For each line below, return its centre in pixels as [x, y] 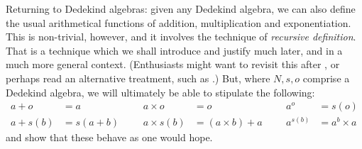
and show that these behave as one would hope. [109, 137]
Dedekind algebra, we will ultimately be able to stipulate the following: [160, 92]
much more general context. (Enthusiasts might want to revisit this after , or [173, 64]
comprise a [326, 78]
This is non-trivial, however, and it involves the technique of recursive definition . [181, 37]
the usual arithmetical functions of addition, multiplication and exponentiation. [179, 22]
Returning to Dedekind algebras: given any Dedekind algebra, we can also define [181, 9]
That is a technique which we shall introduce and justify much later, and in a [174, 50]
